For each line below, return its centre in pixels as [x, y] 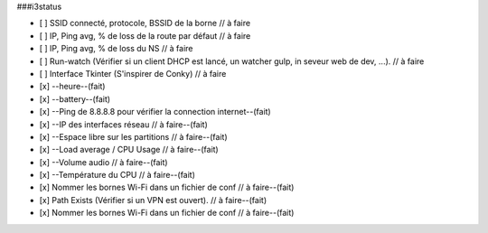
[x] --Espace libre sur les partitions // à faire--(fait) [133, 136]
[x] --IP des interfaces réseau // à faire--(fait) [123, 124]
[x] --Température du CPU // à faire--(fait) [117, 175]
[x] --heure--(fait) [72, 87]
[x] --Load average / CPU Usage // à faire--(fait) [129, 150]
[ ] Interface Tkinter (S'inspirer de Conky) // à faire [133, 73]
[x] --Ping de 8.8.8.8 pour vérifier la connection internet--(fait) [155, 112]
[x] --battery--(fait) [75, 98]
